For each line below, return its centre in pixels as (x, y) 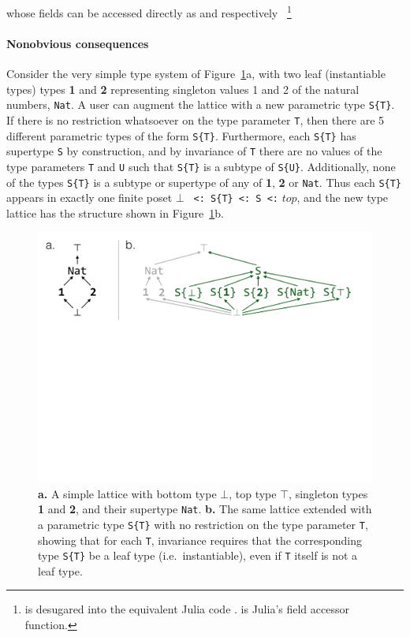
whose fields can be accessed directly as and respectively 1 (149, 11)
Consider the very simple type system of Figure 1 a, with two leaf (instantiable (196, 74)
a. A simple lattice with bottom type (127, 493)
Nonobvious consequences (78, 43)
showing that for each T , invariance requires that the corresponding (200, 540)
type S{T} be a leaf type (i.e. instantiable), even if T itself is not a (198, 555)
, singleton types (328, 493)
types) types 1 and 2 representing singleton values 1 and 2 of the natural (183, 89)
